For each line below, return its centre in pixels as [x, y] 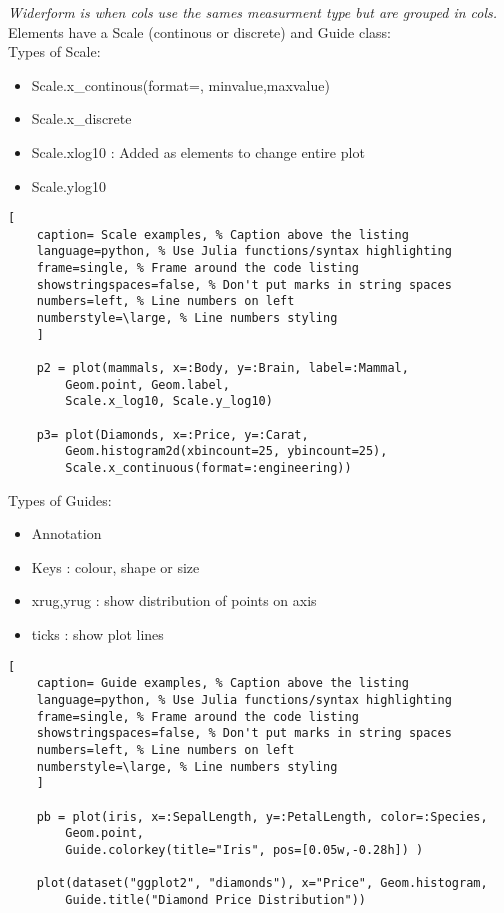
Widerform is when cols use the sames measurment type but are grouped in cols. [253, 12]
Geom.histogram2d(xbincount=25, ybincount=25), [226, 451]
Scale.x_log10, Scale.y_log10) [169, 401]
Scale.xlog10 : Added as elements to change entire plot [198, 151]
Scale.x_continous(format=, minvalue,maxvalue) [180, 84]
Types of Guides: [60, 499]
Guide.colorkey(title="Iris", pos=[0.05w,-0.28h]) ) [244, 849]
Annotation [66, 533]
